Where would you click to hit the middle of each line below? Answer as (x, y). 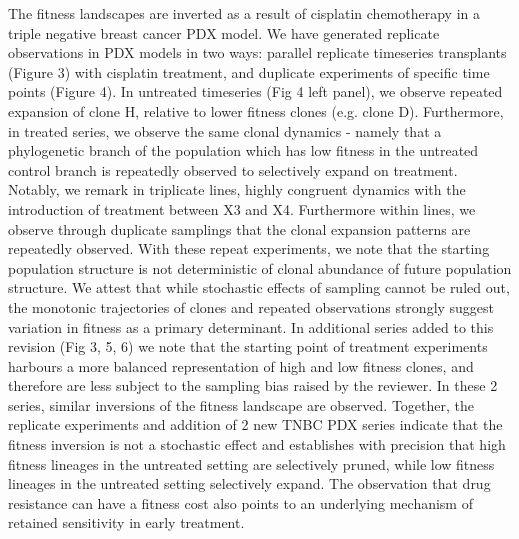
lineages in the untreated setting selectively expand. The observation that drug (249, 483)
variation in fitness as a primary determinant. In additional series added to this (251, 326)
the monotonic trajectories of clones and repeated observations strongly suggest (251, 306)
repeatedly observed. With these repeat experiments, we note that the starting (249, 248)
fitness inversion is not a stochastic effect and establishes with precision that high (257, 444)
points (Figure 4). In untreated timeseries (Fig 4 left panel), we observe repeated (255, 91)
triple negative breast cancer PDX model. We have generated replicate (224, 32)
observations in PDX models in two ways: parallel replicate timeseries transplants (257, 52)
